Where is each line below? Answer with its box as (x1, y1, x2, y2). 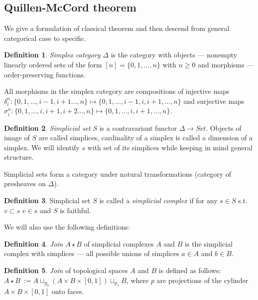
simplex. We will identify (4, 142, 80, 152)
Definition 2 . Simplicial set (4, 122, 91, 133)
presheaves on (4, 178, 46, 189)
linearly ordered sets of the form (4, 59, 102, 69)
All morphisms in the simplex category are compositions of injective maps (4, 86, 230, 96)
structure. (4, 152, 34, 162)
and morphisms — (198, 59, 254, 69)
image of (4, 132, 30, 143)
